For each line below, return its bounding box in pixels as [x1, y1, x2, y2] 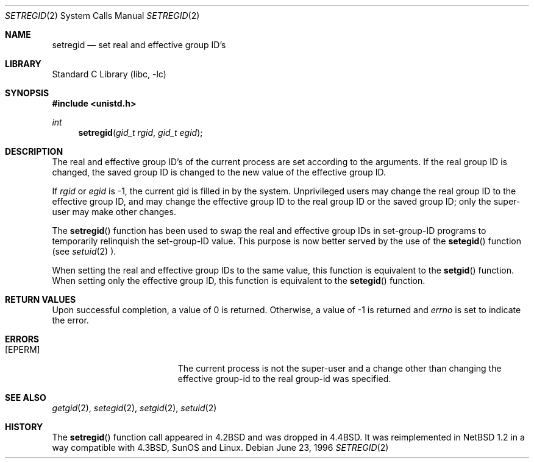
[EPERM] [5, 344, 40, 355]
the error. [52, 315, 89, 325]
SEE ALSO [5, 392, 46, 403]
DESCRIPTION [5, 146, 63, 157]
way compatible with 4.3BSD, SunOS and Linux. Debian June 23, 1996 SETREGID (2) [52, 442, 389, 453]
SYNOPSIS [5, 88, 49, 98]
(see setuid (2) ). [52, 246, 116, 256]
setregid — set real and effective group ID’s [52, 40, 226, 50]
